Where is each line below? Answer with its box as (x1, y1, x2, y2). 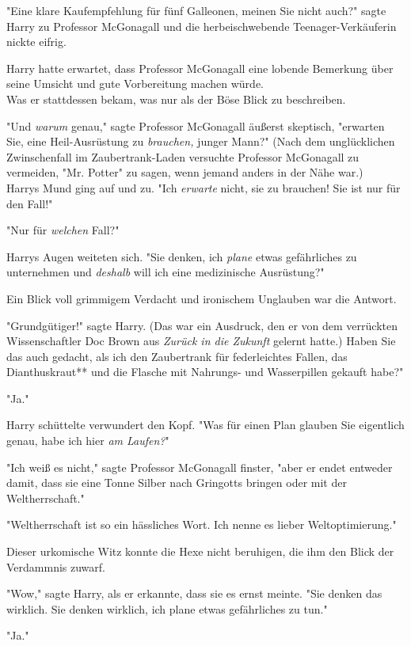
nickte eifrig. (6, 33, 67, 50)
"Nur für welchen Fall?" (6, 222, 120, 238)
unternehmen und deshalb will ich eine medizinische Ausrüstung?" (6, 264, 325, 280)
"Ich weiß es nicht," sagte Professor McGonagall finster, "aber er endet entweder (6, 458, 393, 475)
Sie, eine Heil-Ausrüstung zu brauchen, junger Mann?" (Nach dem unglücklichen (6, 133, 395, 150)
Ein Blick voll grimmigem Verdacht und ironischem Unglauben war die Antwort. (6, 290, 397, 306)
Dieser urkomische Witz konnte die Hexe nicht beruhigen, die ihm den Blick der (6, 543, 394, 560)
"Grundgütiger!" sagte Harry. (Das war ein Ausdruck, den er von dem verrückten (6, 317, 398, 333)
